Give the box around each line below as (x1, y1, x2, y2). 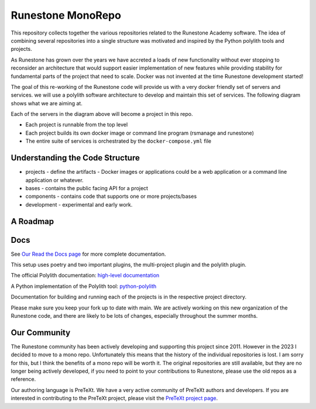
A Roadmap (11, 216, 54, 226)
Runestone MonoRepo (11, 9, 121, 22)
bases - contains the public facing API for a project (25, 184, 149, 191)
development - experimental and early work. (25, 201, 133, 208)
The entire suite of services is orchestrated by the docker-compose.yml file (25, 138, 212, 145)
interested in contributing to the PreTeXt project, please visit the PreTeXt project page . (11, 395, 218, 402)
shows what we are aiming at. (11, 99, 83, 106)
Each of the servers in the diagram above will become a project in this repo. (11, 111, 193, 118)
